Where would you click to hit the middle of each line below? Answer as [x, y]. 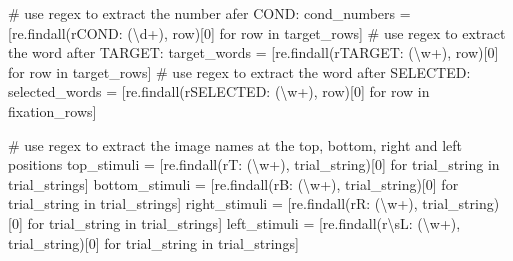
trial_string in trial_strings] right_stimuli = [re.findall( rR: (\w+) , [213, 203]
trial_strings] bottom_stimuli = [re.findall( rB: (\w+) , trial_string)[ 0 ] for [233, 183]
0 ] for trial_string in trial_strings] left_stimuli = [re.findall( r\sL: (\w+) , [236, 222]
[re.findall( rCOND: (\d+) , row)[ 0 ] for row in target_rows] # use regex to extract [257, 32]
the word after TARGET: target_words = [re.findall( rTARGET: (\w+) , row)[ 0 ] [253, 52]
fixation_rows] [52, 110]
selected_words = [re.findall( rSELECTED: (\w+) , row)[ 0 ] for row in [219, 91]
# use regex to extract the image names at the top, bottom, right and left [235, 144]
